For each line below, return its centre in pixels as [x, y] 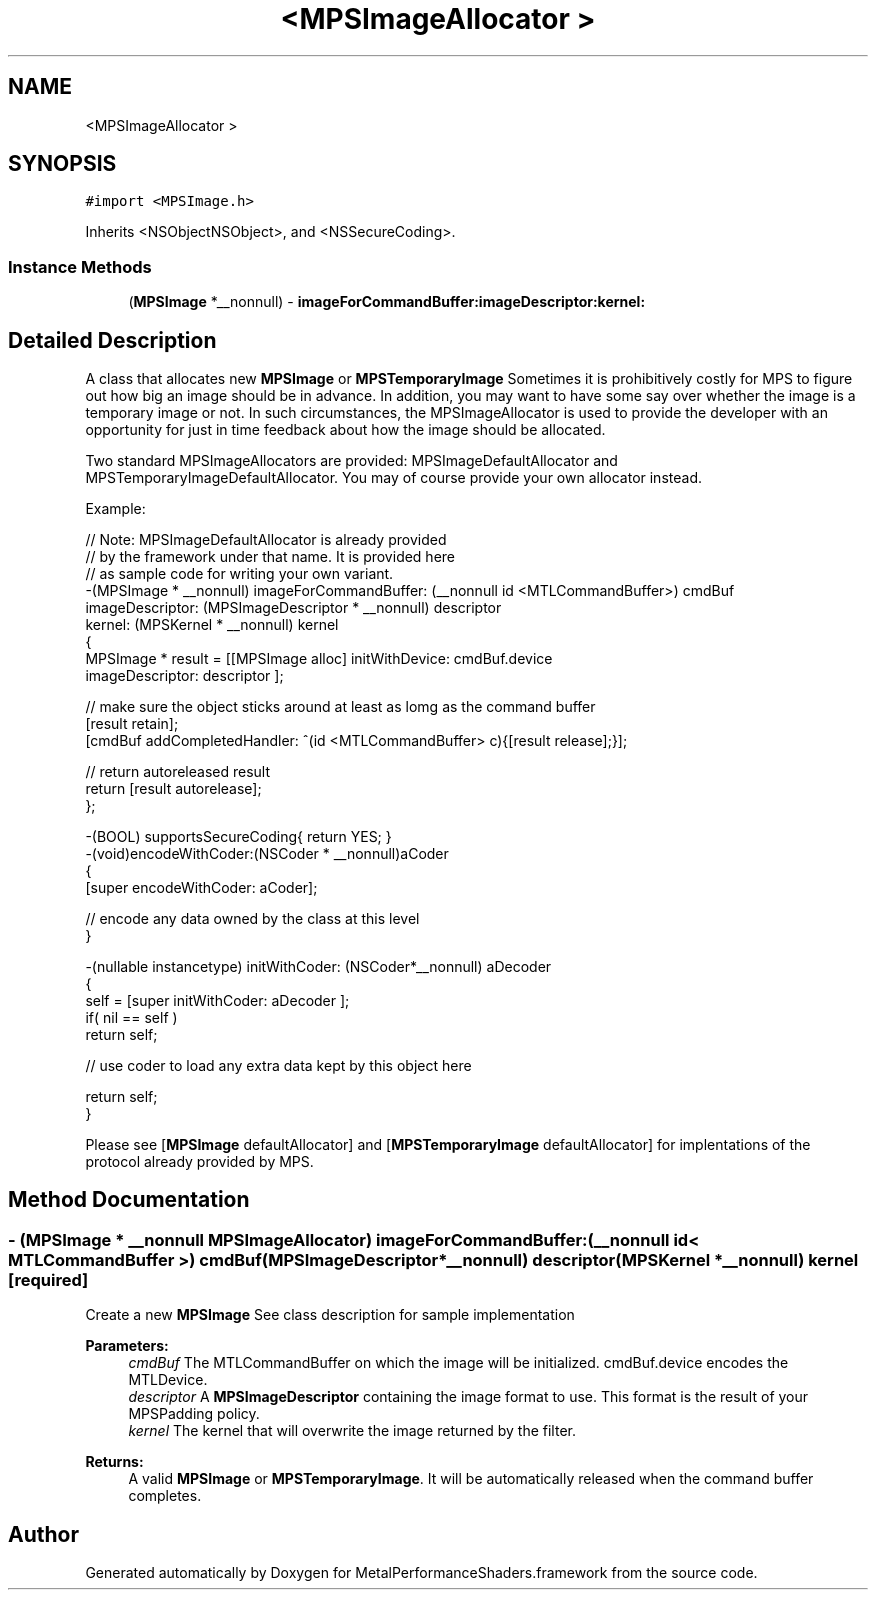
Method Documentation [129, 1200]
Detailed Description [112, 340]
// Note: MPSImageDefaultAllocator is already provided [266, 540]
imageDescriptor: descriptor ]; [184, 676]
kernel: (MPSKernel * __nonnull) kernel [212, 625]
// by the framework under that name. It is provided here [270, 557]
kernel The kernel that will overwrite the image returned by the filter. [352, 1431]
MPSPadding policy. [194, 1414]
